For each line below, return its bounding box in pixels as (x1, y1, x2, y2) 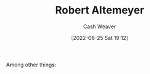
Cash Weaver (83, 23, 116, 30)
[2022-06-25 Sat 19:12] (71, 34, 129, 41)
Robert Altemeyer (55, 4, 145, 17)
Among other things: (6, 61, 56, 68)
